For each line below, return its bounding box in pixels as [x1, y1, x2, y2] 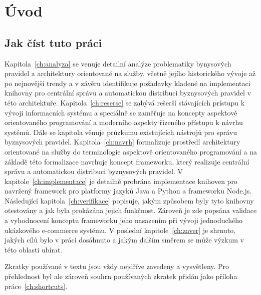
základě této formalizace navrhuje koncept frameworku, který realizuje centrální [5, 156, 249, 166]
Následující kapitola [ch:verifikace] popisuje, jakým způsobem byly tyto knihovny [5, 195, 254, 205]
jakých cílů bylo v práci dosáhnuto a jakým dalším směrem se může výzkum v [5, 234, 244, 245]
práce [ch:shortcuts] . [5, 280, 68, 291]
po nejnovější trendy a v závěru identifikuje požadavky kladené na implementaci [5, 77, 250, 88]
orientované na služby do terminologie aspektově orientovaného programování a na [5, 146, 257, 156]
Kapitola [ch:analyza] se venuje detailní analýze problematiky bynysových [5, 58, 231, 68]
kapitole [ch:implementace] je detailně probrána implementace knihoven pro [5, 175, 237, 186]
